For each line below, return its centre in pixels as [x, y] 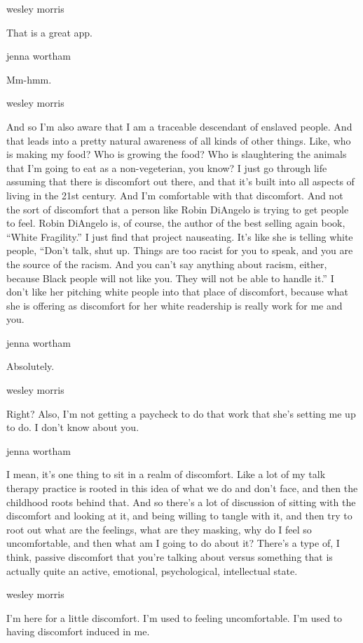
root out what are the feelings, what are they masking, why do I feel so [159, 529]
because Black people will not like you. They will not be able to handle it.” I [170, 278]
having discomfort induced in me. [78, 631]
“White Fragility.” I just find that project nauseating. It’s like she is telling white [180, 236]
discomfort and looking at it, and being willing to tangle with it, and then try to [179, 516]
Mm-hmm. [29, 79]
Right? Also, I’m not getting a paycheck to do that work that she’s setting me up [181, 413]
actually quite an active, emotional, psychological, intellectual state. [152, 570]
